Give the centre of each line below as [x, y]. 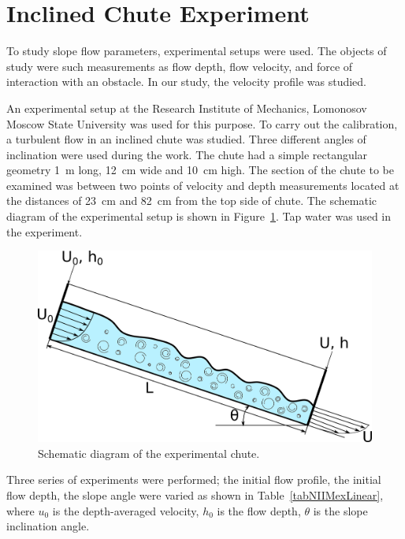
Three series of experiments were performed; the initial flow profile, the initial [194, 480]
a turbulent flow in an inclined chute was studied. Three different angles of [186, 139]
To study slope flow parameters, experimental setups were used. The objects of [197, 51]
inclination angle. [48, 526]
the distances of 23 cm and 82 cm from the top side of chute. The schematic [192, 201]
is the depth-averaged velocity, [126, 510]
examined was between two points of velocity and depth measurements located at [203, 185]
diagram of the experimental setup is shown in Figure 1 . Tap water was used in [199, 216]
